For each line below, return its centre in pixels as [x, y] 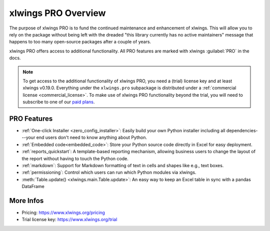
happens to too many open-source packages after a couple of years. [80, 42]
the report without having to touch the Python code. [75, 158]
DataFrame [33, 187]
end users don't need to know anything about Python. [92, 138]
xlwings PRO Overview [57, 13]
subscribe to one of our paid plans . [59, 102]
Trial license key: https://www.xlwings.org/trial [69, 220]
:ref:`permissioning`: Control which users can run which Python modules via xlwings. [109, 173]
